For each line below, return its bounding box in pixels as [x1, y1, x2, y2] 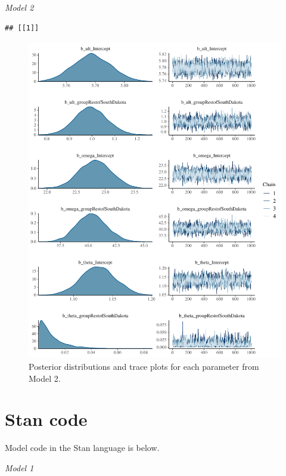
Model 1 [5, 461, 34, 474]
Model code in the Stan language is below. [5, 441, 160, 454]
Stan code [5, 407, 88, 431]
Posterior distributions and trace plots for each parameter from [29, 360, 259, 372]
